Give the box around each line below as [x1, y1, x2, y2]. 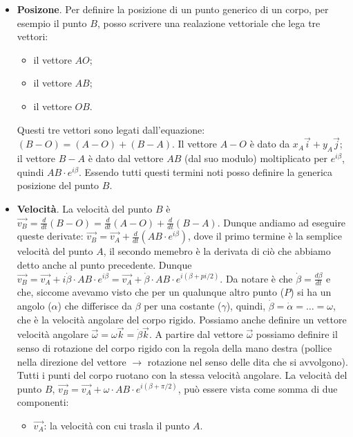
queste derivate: [17, 229, 84, 243]
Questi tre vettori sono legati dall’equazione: [17, 122, 205, 136]
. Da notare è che [220, 271, 293, 285]
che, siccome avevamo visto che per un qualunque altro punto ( [17, 285, 285, 299]
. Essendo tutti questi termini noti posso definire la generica [78, 164, 332, 179]
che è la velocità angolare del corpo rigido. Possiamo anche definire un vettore [17, 312, 347, 326]
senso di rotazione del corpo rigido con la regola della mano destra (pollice [17, 340, 332, 355]
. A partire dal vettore [149, 327, 243, 341]
